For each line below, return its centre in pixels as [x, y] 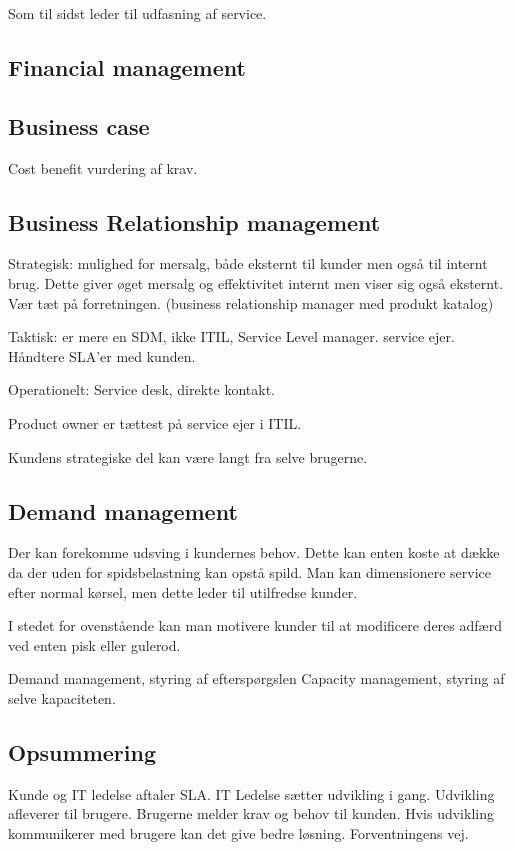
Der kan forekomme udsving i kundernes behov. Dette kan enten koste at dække [254, 552]
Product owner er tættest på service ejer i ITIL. [155, 422]
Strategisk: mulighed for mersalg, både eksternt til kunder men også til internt [248, 263]
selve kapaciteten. [62, 697]
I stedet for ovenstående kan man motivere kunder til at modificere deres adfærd [255, 625]
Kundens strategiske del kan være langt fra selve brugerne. [188, 456]
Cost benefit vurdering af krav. [103, 167]
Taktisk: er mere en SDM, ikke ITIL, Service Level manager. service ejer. [231, 336]
